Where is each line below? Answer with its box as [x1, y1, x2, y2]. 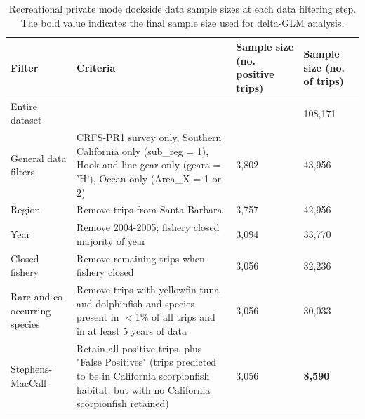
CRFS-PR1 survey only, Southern [77, 130, 222, 145]
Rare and [11, 288, 51, 303]
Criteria [77, 60, 116, 74]
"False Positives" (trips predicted [77, 354, 217, 369]
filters [11, 164, 35, 179]
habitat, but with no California [77, 382, 211, 397]
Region [11, 202, 41, 217]
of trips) [303, 74, 344, 88]
